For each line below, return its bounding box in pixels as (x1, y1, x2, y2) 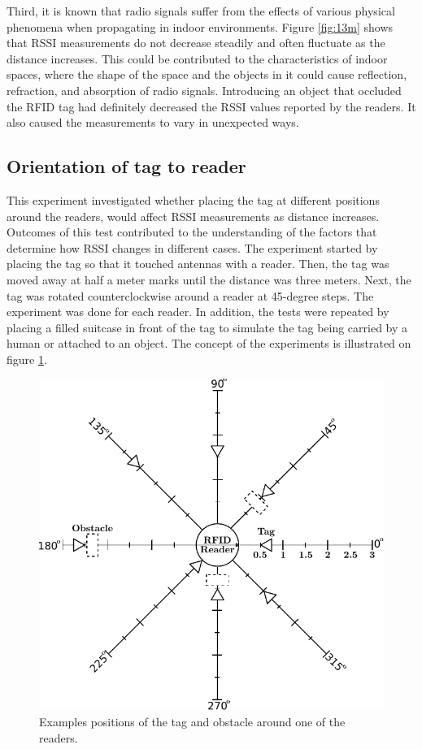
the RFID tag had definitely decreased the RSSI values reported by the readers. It (7, 97, 416, 115)
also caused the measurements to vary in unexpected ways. (7, 114, 299, 131)
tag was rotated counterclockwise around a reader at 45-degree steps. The (7, 287, 374, 304)
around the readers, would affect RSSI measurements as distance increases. (7, 207, 380, 224)
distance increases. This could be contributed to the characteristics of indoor (7, 50, 388, 67)
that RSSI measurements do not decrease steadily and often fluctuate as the (7, 34, 385, 51)
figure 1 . (7, 350, 47, 367)
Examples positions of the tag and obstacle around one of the (39, 713, 346, 730)
